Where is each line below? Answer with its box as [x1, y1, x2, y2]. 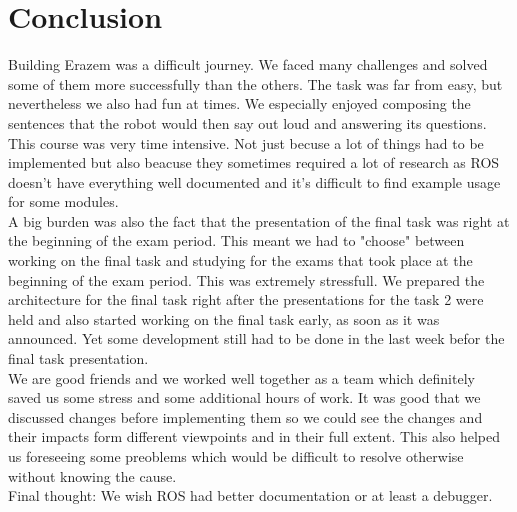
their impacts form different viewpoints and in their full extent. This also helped [8, 426, 501, 447]
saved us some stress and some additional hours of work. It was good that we [8, 387, 481, 408]
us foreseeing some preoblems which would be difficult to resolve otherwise [8, 446, 464, 466]
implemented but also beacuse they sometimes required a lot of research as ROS [8, 152, 500, 173]
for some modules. [8, 191, 119, 212]
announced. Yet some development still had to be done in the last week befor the [8, 328, 505, 349]
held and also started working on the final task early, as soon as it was [8, 308, 440, 329]
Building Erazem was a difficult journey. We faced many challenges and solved [8, 54, 488, 75]
